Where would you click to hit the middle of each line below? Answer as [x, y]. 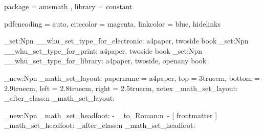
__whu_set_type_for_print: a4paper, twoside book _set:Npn [103, 50]
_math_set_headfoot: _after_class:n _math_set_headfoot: [100, 125]
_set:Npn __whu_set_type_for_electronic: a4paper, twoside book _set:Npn [126, 41]
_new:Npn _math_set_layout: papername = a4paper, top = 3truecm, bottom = [132, 77]
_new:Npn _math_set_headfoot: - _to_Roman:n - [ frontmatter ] [111, 115]
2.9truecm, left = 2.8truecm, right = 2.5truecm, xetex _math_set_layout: [121, 88]
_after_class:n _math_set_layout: [60, 98]
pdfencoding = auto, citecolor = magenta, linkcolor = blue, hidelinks [112, 23]
